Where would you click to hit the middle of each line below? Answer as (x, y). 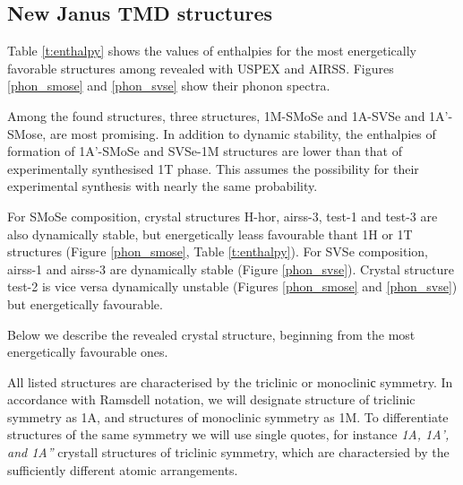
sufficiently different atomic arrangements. (123, 469)
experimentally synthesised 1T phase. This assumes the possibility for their (213, 168)
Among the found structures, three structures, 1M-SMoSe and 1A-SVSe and (216, 115)
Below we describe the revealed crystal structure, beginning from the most (211, 334)
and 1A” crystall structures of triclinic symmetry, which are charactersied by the (228, 452)
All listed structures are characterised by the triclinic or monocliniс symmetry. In (230, 381)
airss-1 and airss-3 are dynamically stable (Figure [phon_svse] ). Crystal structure (231, 268)
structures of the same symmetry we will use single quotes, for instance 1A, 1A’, (228, 434)
